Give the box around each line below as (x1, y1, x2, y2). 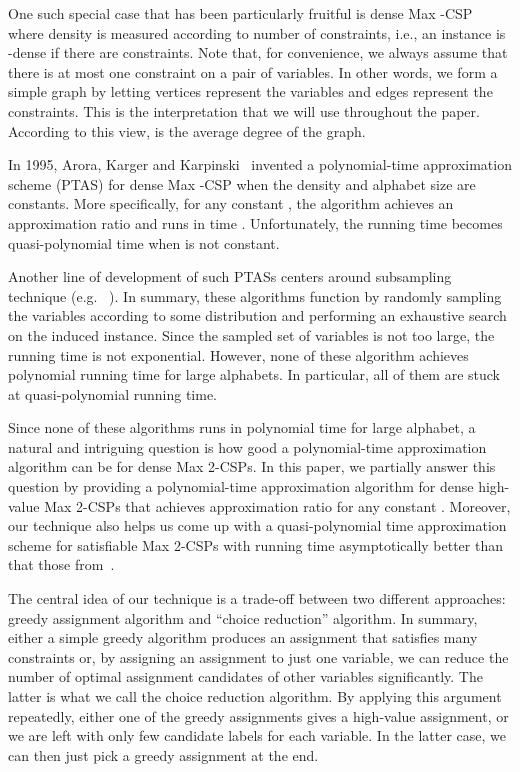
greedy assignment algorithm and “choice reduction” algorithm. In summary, (8, 607, 478, 628)
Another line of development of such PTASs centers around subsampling (8, 266, 452, 287)
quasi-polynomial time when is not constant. (8, 232, 280, 253)
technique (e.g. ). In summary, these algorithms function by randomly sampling (8, 285, 502, 306)
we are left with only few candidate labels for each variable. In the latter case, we (8, 725, 507, 746)
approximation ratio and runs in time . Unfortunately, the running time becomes (8, 212, 503, 233)
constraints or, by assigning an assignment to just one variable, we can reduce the (8, 646, 509, 667)
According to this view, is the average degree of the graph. (8, 120, 366, 141)
